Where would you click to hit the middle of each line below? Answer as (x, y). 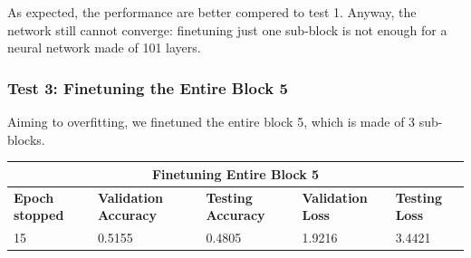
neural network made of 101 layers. (104, 48)
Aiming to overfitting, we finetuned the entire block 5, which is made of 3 (211, 121)
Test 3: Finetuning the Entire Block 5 (148, 87)
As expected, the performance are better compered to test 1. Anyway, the (212, 12)
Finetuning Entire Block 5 (235, 173)
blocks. (26, 139)
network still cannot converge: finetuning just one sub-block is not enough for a (227, 29)
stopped (39, 215)
